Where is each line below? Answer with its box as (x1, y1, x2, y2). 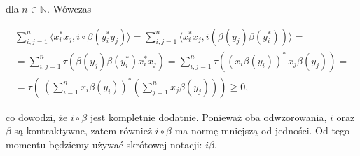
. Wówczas (46, 1, 92, 15)
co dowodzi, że (6, 109, 68, 124)
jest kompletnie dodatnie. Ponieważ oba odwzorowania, (90, 109, 327, 124)
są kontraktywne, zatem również (14, 123, 153, 138)
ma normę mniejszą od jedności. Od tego (174, 123, 350, 138)
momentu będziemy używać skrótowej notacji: (6, 136, 202, 151)
